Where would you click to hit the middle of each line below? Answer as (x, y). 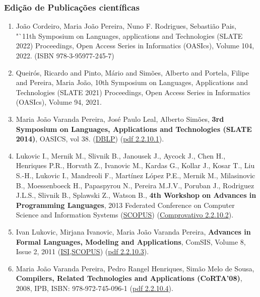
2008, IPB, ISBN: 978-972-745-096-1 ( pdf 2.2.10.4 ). (94, 288)
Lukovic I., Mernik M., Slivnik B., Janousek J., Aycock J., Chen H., (121, 155)
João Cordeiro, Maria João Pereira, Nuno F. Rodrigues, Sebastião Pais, (126, 26)
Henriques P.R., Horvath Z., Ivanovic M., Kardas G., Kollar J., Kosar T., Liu (135, 165)
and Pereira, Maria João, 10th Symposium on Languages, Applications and (132, 82)
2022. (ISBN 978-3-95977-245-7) (65, 55)
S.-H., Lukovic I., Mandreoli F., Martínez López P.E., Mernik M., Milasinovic (136, 175)
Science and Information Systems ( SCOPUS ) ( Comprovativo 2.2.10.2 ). (125, 215)
